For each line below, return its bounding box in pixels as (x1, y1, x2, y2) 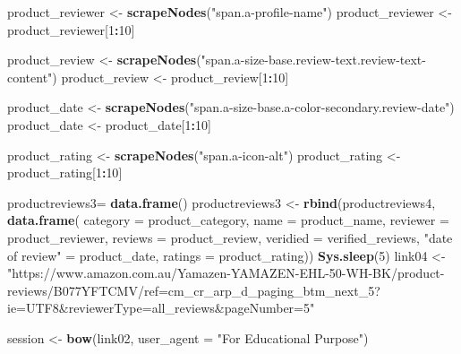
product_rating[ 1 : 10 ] (7, 163, 123, 182)
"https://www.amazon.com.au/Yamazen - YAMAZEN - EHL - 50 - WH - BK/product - (7, 263, 445, 282)
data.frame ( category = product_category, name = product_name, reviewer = (7, 211, 449, 229)
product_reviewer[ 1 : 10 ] (7, 20, 135, 39)
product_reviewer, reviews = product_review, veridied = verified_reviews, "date (7, 228, 453, 246)
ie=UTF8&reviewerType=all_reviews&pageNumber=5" (7, 298, 315, 317)
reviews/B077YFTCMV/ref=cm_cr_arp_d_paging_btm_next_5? (7, 281, 380, 299)
